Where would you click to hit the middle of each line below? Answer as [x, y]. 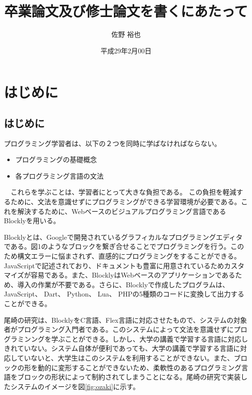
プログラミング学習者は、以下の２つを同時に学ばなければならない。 [112, 143]
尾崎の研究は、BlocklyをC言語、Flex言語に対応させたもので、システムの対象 [126, 320]
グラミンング [24, 338]
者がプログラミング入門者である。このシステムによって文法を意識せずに [119, 329]
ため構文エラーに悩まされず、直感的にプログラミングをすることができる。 [122, 256]
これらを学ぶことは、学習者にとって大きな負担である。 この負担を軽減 [123, 192]
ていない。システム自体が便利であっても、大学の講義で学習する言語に [129, 348]
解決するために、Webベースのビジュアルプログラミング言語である [122, 211]
